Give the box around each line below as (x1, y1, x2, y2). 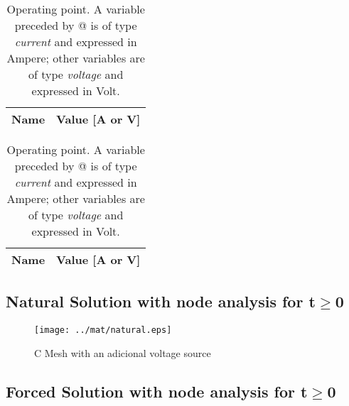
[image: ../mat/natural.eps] (34, 325, 172, 336)
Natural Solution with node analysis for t (6, 290, 316, 312)
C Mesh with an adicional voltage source (34, 345, 211, 360)
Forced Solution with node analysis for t (6, 380, 308, 402)
